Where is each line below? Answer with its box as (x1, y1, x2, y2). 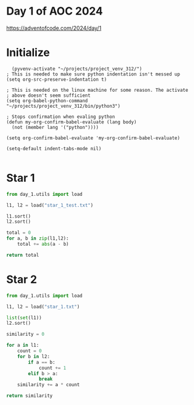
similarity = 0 (6, 331, 45, 337)
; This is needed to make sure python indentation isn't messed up (6, 71, 181, 77)
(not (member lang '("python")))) (12, 124, 99, 130)
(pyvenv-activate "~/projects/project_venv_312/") (12, 66, 142, 72)
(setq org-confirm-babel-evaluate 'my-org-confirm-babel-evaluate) (6, 135, 181, 141)
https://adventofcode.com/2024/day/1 (6, 24, 102, 32)
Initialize (6, 46, 50, 60)
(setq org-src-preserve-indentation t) (6, 76, 107, 83)
